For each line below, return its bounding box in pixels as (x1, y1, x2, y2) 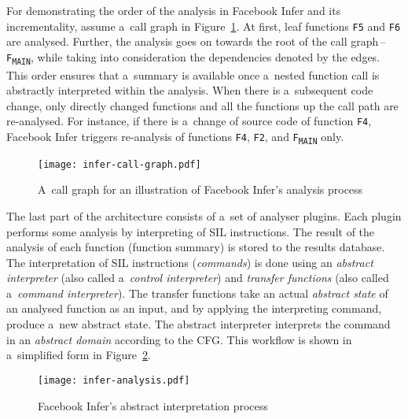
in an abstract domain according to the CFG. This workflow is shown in (6, 331, 352, 347)
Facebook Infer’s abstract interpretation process (38, 397, 268, 413)
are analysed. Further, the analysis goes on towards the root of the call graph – (6, 33, 386, 50)
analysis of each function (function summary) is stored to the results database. (6, 239, 385, 255)
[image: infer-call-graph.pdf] (38, 158, 201, 170)
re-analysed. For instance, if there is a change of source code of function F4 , (6, 113, 372, 129)
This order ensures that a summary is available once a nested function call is (6, 66, 380, 83)
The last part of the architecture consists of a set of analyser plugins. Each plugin (6, 207, 402, 224)
